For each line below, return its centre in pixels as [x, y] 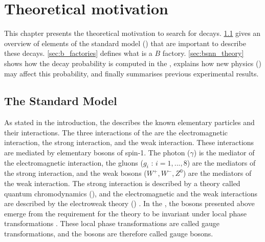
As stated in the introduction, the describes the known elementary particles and [129, 122]
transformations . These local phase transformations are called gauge [112, 223]
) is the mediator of [224, 153]
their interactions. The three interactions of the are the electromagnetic [116, 132]
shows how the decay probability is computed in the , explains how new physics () [133, 63]
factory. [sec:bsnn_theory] [203, 53]
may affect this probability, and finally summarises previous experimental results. [131, 73]
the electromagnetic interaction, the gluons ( [74, 162]
